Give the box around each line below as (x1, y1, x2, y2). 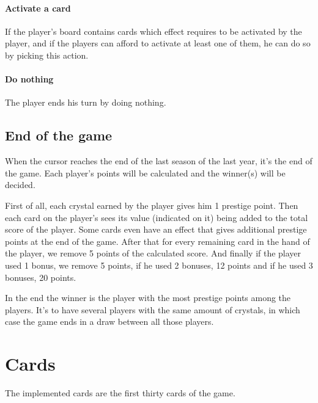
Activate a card (5, 1, 71, 14)
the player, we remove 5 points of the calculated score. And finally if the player (5, 247, 301, 260)
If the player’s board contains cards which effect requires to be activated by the (5, 24, 302, 37)
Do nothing (5, 73, 54, 85)
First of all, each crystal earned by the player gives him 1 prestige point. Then (5, 198, 298, 211)
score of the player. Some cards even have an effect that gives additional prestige (5, 223, 307, 236)
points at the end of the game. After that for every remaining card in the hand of (5, 234, 310, 247)
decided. (5, 178, 35, 191)
